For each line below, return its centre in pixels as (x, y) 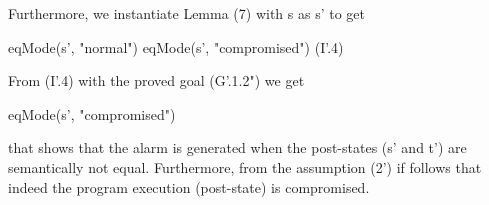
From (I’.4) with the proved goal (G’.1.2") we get (156, 80)
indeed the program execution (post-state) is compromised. (189, 186)
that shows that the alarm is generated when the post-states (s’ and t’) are (237, 147)
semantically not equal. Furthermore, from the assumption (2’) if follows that (245, 166)
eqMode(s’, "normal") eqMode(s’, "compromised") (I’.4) (176, 46)
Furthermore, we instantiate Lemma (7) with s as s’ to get (186, 13)
